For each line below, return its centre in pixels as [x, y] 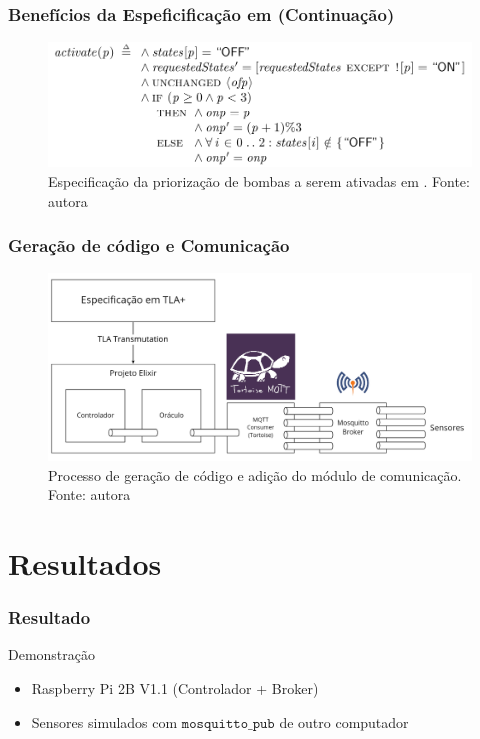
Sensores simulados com [104, 721]
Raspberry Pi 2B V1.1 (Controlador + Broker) [175, 687]
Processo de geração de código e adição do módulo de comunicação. [255, 474]
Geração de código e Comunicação [149, 245]
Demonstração [52, 654]
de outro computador [344, 721]
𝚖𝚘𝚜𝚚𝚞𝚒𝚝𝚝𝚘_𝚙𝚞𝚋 [228, 723]
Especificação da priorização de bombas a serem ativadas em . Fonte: [259, 181]
